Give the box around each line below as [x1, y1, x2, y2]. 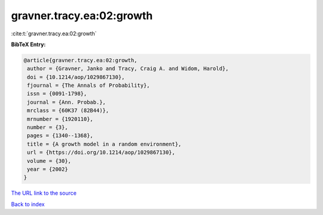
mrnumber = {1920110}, [27, 116, 94, 122]
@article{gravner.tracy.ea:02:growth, [23, 57, 138, 63]
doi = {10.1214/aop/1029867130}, [27, 74, 125, 80]
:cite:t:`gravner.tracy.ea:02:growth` [11, 30, 97, 37]
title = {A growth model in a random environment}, [27, 141, 182, 147]
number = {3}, [27, 124, 68, 131]
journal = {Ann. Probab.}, [27, 99, 106, 105]
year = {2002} [27, 166, 68, 172]
